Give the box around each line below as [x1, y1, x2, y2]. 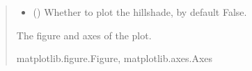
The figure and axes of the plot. [16, 28, 152, 42]
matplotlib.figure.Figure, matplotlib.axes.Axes [16, 51, 213, 65]
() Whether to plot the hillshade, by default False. [33, 5, 247, 19]
